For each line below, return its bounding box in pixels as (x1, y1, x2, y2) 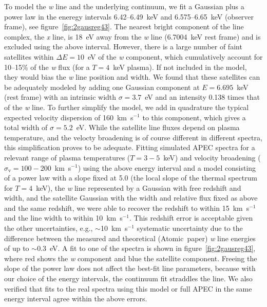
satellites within (4, 51, 54, 62)
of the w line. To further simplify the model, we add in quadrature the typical (4, 101, 249, 112)
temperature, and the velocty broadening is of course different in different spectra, (4, 132, 262, 142)
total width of (4, 122, 48, 133)
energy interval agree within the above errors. (4, 293, 147, 304)
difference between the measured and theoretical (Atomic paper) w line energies (4, 232, 256, 243)
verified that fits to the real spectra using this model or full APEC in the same (4, 283, 252, 294)
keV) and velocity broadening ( (163, 152, 261, 162)
